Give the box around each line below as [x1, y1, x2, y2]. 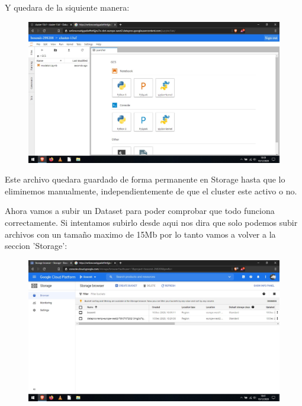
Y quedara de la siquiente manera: [5, 1, 130, 13]
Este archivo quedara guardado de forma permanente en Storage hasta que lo [5, 173, 285, 186]
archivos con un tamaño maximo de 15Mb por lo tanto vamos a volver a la [5, 228, 276, 240]
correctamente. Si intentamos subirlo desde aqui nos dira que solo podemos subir [5, 216, 298, 229]
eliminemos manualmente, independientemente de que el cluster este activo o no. [5, 184, 297, 197]
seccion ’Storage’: [5, 239, 68, 252]
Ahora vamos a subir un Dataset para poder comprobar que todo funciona [5, 204, 275, 217]
